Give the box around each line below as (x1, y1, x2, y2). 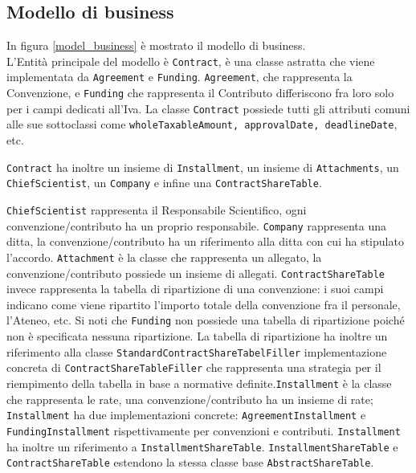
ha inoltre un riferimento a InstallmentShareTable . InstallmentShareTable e (6, 438, 398, 455)
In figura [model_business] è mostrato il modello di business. (6, 37, 306, 54)
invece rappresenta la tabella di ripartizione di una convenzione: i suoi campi (6, 280, 384, 297)
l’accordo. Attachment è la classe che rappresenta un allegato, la (6, 248, 322, 265)
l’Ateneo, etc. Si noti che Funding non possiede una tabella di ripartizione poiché (6, 312, 405, 328)
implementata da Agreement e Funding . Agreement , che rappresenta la (6, 68, 353, 85)
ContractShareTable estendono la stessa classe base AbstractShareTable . (6, 454, 374, 471)
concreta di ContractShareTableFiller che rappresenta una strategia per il (6, 359, 381, 376)
